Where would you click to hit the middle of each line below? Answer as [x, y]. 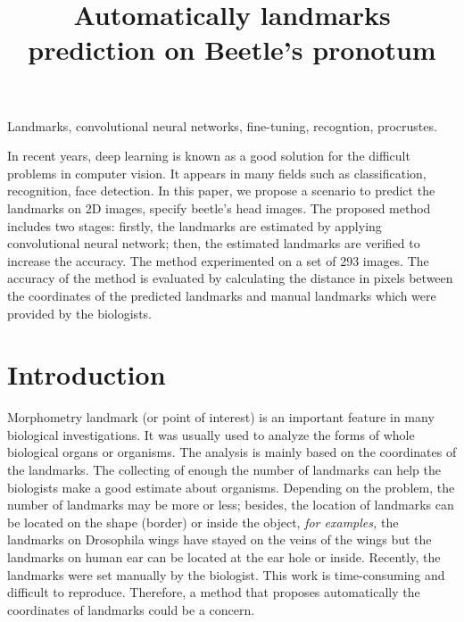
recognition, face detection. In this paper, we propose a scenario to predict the [221, 191]
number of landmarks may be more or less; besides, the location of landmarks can [231, 505]
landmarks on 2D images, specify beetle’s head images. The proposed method [219, 207]
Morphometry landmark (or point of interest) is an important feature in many [221, 417]
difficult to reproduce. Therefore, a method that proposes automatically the [214, 592]
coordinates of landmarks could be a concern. [131, 609]
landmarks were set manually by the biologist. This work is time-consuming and [226, 574]
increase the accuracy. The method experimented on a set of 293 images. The [218, 260]
